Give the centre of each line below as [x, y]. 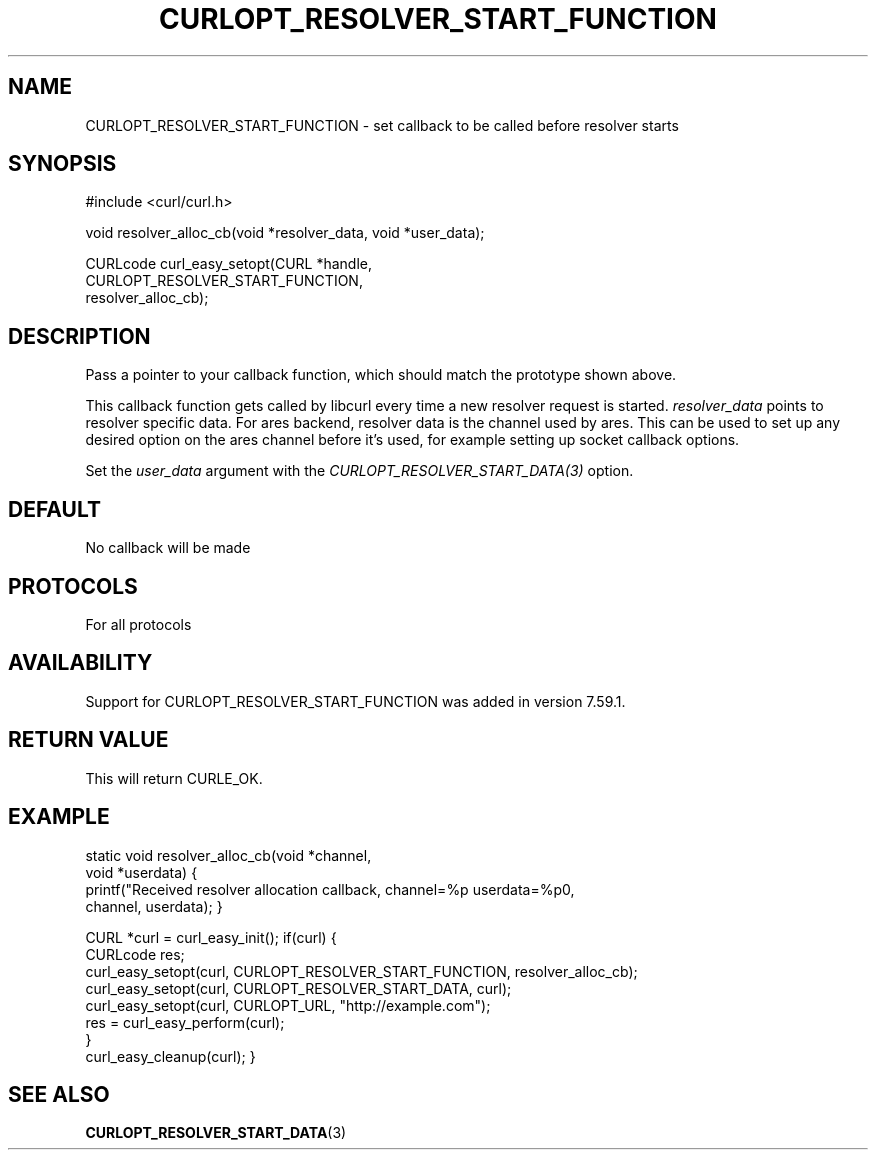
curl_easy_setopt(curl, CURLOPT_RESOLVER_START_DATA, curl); [298, 988]
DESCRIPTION [79, 336]
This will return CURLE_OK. [174, 778]
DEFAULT [54, 509]
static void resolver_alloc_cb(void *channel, [228, 855]
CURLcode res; [135, 954]
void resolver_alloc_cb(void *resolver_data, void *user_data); [285, 233]
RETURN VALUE [88, 740]
